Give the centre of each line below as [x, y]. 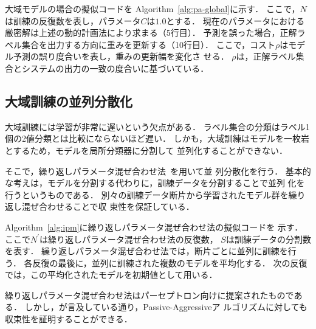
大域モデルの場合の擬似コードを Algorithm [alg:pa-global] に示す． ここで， [153, 9]
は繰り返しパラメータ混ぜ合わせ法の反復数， [129, 239]
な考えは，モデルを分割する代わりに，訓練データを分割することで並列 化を [155, 183]
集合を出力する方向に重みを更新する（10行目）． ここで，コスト [149, 44]
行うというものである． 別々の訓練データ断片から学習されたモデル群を [147, 194]
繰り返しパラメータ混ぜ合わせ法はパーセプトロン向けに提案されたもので [149, 295]
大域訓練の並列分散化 [69, 101]
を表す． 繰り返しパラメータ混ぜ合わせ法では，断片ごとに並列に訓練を [146, 251]
